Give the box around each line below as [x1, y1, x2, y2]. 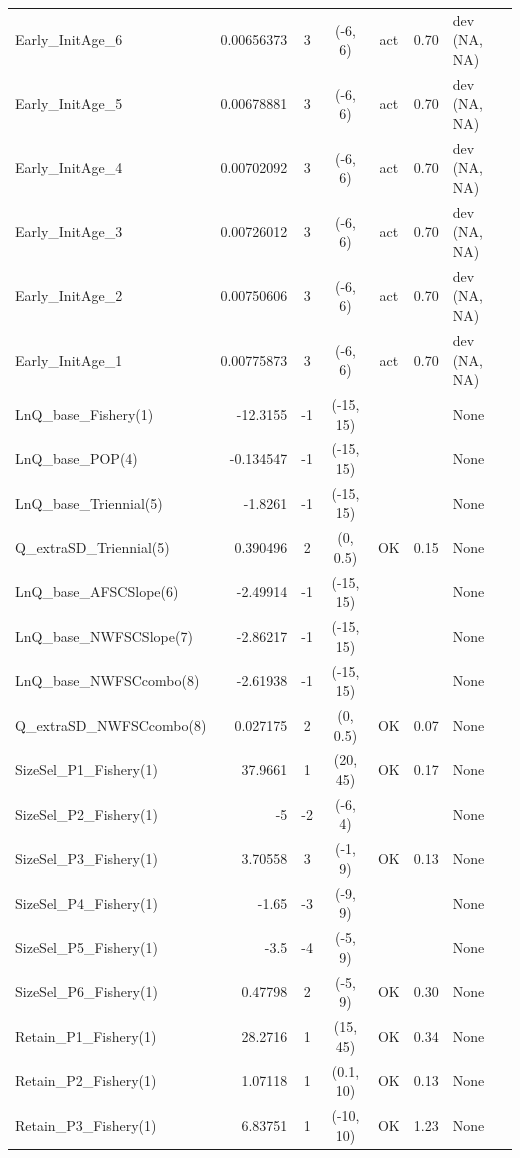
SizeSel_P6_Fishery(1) [15, 981, 158, 1002]
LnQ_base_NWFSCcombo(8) [15, 670, 200, 691]
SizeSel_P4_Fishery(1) [15, 892, 158, 913]
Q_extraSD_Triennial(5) [15, 537, 170, 558]
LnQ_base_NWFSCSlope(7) [15, 625, 193, 646]
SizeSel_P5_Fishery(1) [15, 936, 158, 957]
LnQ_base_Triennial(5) [15, 492, 163, 513]
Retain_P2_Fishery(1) [15, 1070, 157, 1091]
